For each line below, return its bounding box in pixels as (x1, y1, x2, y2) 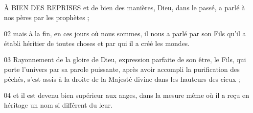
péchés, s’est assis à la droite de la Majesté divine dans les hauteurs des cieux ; (4, 73, 240, 84)
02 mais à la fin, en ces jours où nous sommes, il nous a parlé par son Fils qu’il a (4, 28, 246, 39)
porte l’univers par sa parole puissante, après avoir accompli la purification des (4, 64, 240, 74)
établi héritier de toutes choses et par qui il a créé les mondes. (4, 38, 190, 48)
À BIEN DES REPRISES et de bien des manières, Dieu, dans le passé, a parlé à (4, 2, 245, 12)
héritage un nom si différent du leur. (4, 99, 113, 110)
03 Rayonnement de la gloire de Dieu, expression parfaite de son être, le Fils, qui (4, 54, 246, 65)
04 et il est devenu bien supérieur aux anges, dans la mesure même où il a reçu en (4, 90, 249, 100)
